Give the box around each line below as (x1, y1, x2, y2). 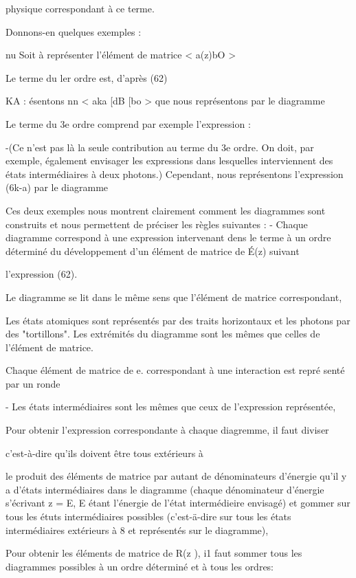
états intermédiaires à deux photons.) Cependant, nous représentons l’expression (5, 166, 344, 181)
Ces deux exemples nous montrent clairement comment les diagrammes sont (5, 203, 326, 217)
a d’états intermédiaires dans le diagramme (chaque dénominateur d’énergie (5, 482, 324, 496)
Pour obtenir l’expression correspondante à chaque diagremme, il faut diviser (5, 423, 329, 437)
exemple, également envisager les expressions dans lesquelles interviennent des (5, 153, 333, 168)
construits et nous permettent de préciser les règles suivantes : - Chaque (5, 216, 308, 231)
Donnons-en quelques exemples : (5, 24, 142, 38)
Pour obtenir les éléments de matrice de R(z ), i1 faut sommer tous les (5, 546, 302, 560)
